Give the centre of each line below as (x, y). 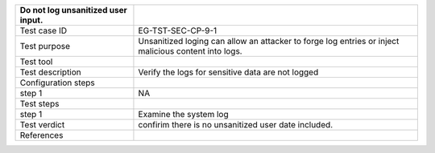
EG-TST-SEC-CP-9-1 (178, 30)
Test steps (39, 104)
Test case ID (43, 30)
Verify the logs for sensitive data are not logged (228, 72)
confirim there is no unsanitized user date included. (236, 125)
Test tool (36, 62)
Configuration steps (58, 83)
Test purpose (45, 46)
